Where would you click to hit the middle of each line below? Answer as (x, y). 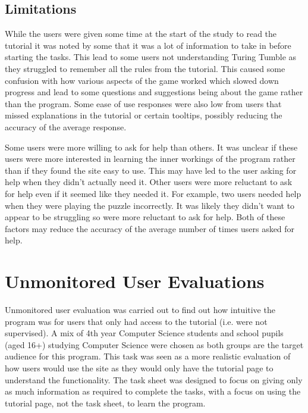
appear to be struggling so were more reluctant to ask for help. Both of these (145, 217)
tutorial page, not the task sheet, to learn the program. (105, 403)
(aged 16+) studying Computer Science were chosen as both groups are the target (154, 344)
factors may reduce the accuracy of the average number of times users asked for (150, 228)
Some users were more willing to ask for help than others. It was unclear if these (151, 147)
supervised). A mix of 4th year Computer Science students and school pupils (144, 333)
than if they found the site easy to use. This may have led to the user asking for (151, 170)
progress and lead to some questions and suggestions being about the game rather (154, 92)
